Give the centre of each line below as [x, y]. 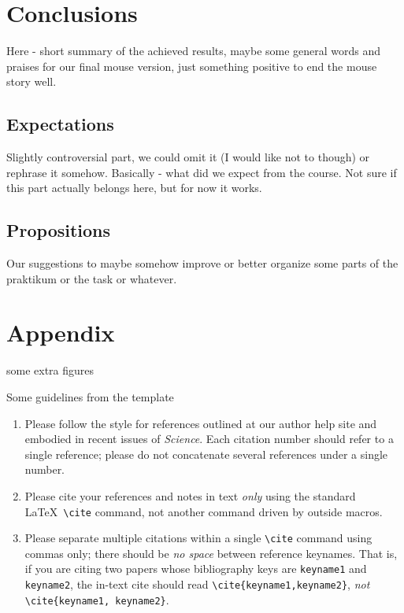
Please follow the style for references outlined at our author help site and [201, 423]
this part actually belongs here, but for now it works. [134, 188]
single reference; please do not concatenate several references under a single [206, 454]
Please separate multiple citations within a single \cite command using [198, 538]
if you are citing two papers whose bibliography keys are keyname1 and [196, 569]
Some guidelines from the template [90, 397]
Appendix [61, 332]
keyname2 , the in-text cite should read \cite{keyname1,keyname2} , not [197, 584]
